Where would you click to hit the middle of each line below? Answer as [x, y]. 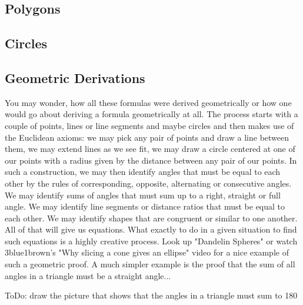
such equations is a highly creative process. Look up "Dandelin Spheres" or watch [151, 241]
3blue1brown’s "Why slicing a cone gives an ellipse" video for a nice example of [147, 252]
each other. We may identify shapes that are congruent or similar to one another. [151, 218]
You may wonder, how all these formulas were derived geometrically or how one [148, 102]
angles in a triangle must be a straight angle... [88, 275]
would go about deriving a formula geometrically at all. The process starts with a [151, 114]
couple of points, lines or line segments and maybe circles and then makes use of [149, 125]
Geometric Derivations [75, 77]
